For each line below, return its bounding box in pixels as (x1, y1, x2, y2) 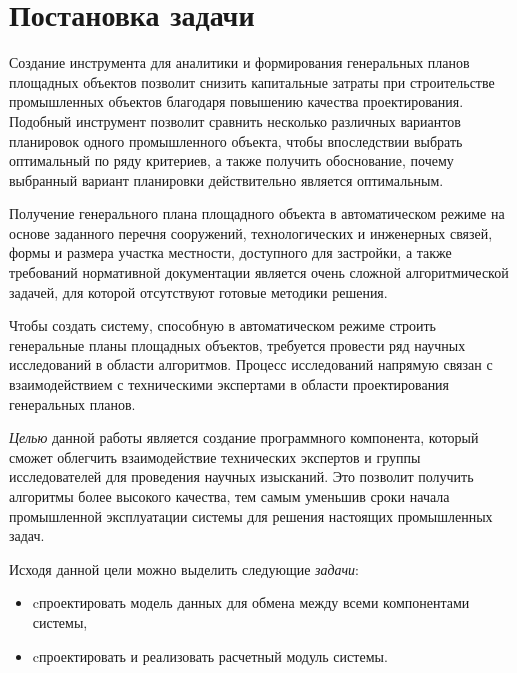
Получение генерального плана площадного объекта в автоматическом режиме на (9, 203, 505, 224)
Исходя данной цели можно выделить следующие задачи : (9, 558, 359, 579)
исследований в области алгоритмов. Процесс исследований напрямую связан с (9, 354, 493, 375)
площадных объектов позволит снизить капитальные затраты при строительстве (9, 71, 495, 92)
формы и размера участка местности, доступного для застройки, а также (9, 242, 452, 263)
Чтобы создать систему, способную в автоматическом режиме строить (9, 315, 436, 336)
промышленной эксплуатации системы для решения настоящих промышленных (9, 505, 493, 526)
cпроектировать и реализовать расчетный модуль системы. (32, 645, 388, 666)
